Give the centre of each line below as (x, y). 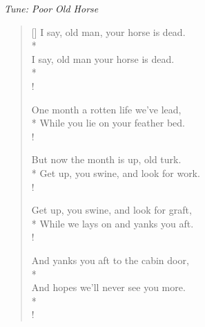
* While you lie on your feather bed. (108, 123)
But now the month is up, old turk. (106, 159)
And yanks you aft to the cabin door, (110, 260)
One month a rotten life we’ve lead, (106, 109)
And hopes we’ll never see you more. (108, 287)
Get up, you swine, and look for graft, (111, 210)
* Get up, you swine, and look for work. (116, 172)
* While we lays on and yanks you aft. (113, 223)
